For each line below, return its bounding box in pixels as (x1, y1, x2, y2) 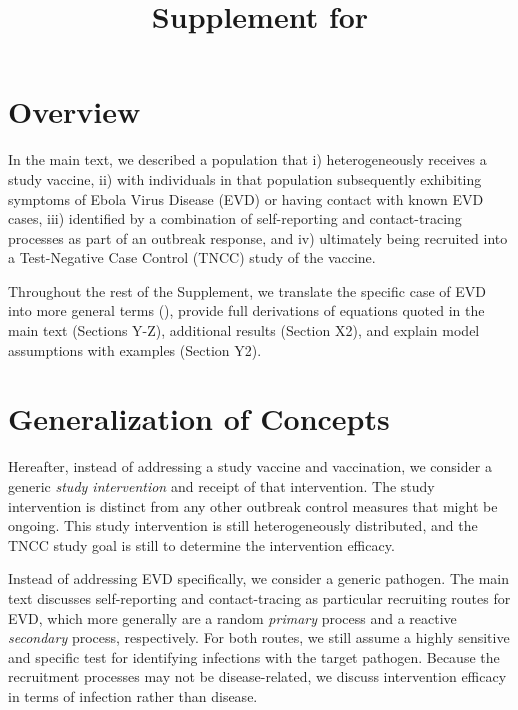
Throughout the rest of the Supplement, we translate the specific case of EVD (8, 280, 486, 301)
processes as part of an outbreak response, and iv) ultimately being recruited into (8, 227, 508, 248)
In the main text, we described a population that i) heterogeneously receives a (8, 149, 487, 170)
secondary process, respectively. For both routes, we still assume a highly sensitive (8, 627, 510, 648)
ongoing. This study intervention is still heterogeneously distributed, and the (8, 515, 478, 536)
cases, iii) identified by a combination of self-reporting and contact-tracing (8, 208, 462, 229)
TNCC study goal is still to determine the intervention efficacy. (8, 534, 395, 555)
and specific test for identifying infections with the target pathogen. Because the (8, 646, 500, 667)
